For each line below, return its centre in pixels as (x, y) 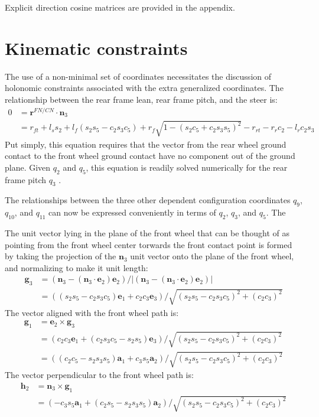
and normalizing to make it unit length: (77, 267)
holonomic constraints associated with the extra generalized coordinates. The (144, 88)
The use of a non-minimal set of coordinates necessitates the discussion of (138, 76)
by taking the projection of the (61, 256)
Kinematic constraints (96, 48)
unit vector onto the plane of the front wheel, (212, 256)
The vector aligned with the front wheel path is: (92, 312)
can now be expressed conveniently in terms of (132, 212)
